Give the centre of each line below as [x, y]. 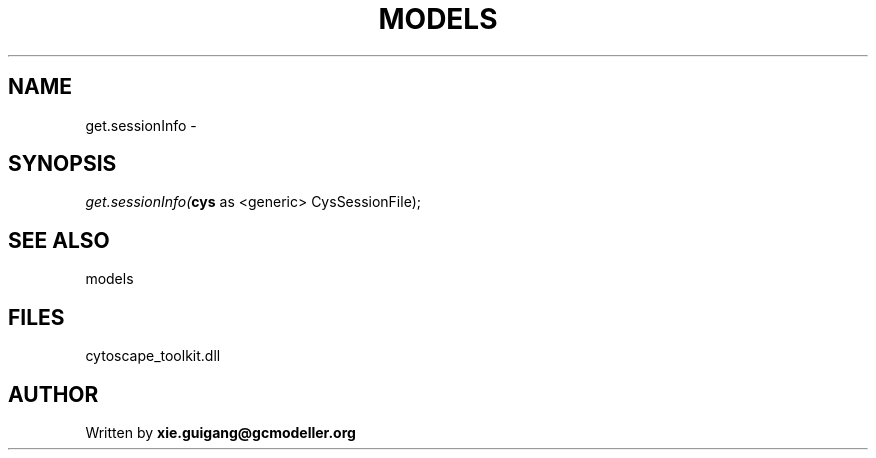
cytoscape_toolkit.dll [153, 356]
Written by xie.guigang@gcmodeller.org [220, 432]
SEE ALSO [59, 240]
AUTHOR [53, 394]
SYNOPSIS [62, 164]
